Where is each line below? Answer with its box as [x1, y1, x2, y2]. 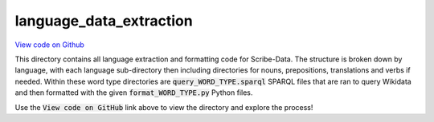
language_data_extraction [14, 12, 193, 30]
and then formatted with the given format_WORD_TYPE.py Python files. [14, 88, 253, 97]
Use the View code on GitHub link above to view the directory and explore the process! [14, 102, 313, 112]
